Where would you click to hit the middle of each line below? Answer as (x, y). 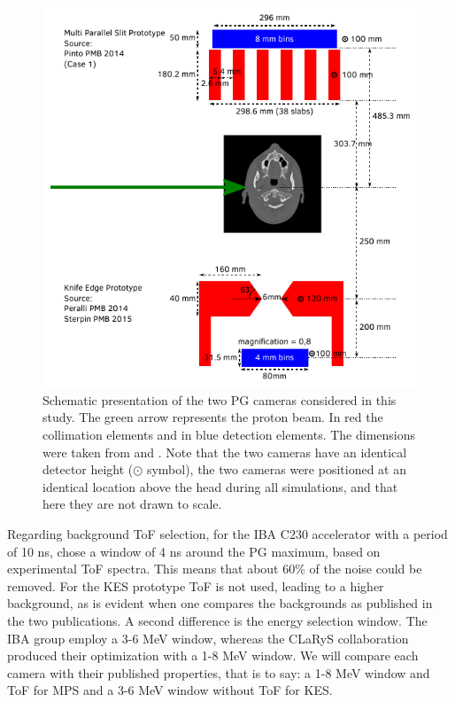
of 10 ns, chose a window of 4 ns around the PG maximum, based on (194, 551)
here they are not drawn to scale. (132, 504)
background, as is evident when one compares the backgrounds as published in (220, 603)
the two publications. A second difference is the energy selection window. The (217, 620)
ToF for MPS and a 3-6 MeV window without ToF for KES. (170, 690)
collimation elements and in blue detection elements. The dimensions (229, 435)
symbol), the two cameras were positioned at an (276, 469)
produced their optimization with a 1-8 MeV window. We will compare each (213, 655)
